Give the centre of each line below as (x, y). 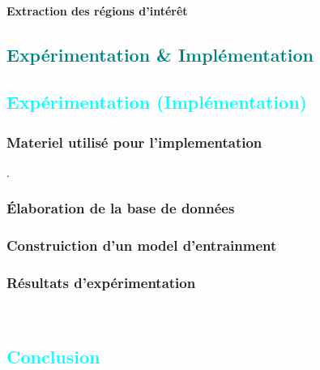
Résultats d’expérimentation (101, 283)
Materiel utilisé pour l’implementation (134, 142)
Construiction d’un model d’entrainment (142, 245)
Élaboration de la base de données (121, 208)
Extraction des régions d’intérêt (97, 10)
